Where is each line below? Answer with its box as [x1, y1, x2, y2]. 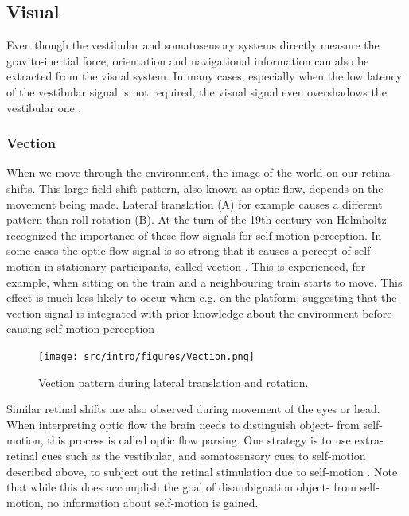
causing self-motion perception [6, 320, 155, 337]
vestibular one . [6, 99, 82, 115]
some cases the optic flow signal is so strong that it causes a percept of [6, 242, 351, 259]
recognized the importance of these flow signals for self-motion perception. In [6, 226, 382, 243]
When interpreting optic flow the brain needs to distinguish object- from [6, 416, 360, 432]
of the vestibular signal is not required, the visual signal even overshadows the [6, 83, 387, 100]
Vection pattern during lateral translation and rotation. [38, 373, 309, 390]
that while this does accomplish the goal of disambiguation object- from [6, 479, 356, 495]
